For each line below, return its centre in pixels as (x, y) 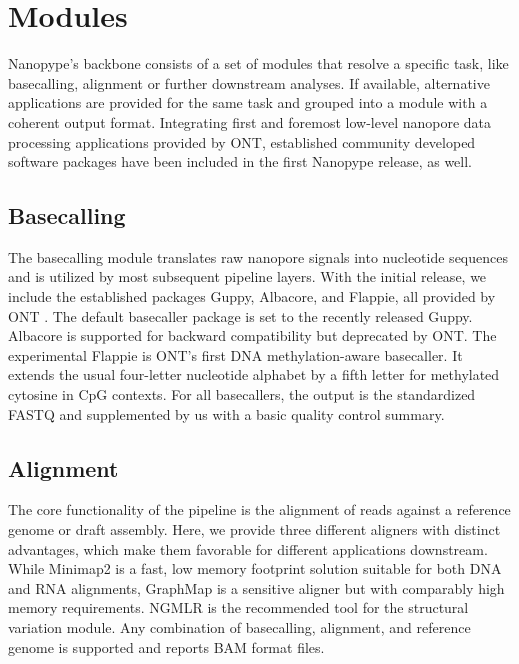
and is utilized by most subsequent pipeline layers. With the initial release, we (247, 276)
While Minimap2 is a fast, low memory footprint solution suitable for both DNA (255, 568)
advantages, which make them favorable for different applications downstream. (248, 548)
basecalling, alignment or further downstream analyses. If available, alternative (249, 82)
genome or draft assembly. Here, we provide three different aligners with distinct (254, 529)
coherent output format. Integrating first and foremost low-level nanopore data (250, 121)
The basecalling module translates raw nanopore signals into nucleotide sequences (258, 256)
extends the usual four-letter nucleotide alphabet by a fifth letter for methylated (254, 374)
